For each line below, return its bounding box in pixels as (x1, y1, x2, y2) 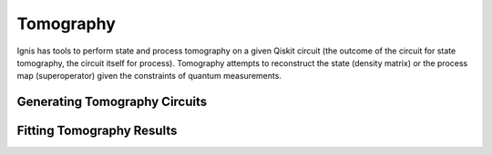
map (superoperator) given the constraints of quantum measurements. (16, 71, 282, 82)
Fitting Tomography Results (16, 123, 178, 139)
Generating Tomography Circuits (16, 94, 208, 110)
